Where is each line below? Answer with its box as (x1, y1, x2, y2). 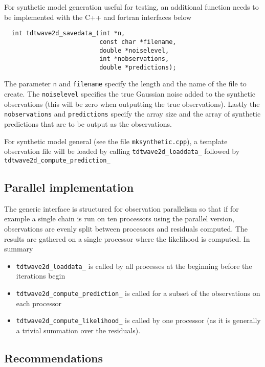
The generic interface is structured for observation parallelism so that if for (4, 203, 239, 214)
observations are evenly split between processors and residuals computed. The (4, 223, 248, 234)
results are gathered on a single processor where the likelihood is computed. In (4, 233, 250, 244)
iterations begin (16, 270, 65, 281)
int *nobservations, (99, 55, 169, 63)
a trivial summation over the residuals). (16, 325, 141, 335)
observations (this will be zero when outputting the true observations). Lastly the (4, 98, 260, 109)
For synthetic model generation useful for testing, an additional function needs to (4, 2, 259, 12)
